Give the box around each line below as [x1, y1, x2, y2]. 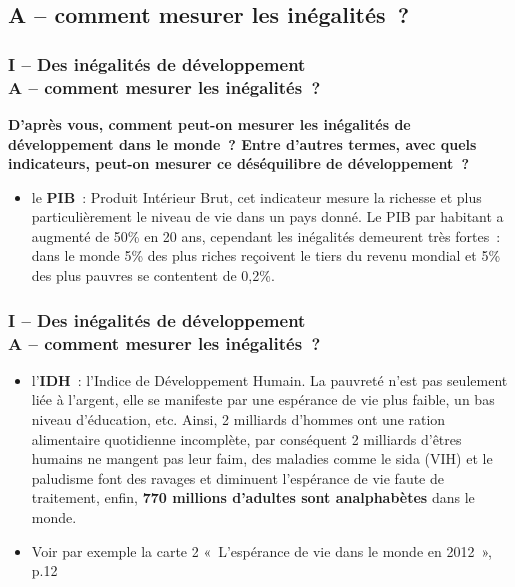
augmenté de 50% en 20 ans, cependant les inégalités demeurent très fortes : [31, 225, 501, 246]
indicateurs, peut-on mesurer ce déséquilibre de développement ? [8, 153, 469, 174]
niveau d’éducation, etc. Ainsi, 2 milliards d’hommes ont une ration [31, 409, 446, 429]
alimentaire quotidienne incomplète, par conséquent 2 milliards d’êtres [31, 428, 462, 449]
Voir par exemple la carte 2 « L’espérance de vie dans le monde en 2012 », [31, 540, 492, 561]
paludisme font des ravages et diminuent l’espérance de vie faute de [31, 467, 444, 488]
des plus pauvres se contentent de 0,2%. [31, 265, 275, 286]
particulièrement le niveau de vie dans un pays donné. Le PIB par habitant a [31, 206, 504, 227]
